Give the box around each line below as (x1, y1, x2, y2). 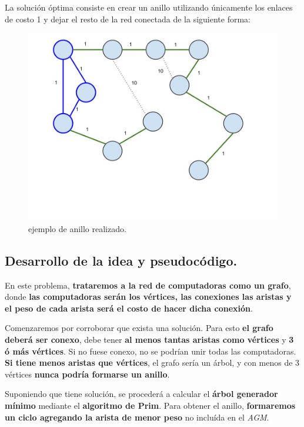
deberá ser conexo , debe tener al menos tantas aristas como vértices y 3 (5, 333, 294, 345)
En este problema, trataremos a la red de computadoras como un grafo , (5, 279, 291, 291)
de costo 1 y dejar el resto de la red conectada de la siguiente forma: (5, 12, 250, 25)
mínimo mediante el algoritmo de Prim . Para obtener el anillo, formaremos (5, 399, 296, 411)
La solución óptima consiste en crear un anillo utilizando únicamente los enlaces (5, 1, 293, 13)
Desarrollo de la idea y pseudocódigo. (5, 251, 238, 269)
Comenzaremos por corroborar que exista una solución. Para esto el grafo (5, 322, 273, 334)
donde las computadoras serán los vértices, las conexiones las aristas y (5, 290, 292, 303)
